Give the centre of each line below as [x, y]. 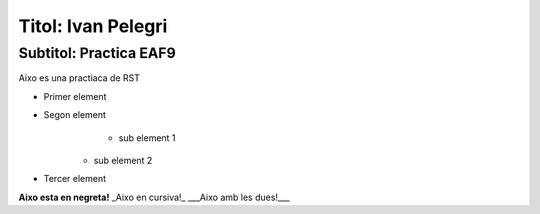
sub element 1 [147, 137]
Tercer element [75, 179]
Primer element [75, 96]
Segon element [75, 115]
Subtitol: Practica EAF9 [97, 53]
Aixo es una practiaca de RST [79, 78]
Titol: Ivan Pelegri [93, 26]
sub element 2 [123, 160]
